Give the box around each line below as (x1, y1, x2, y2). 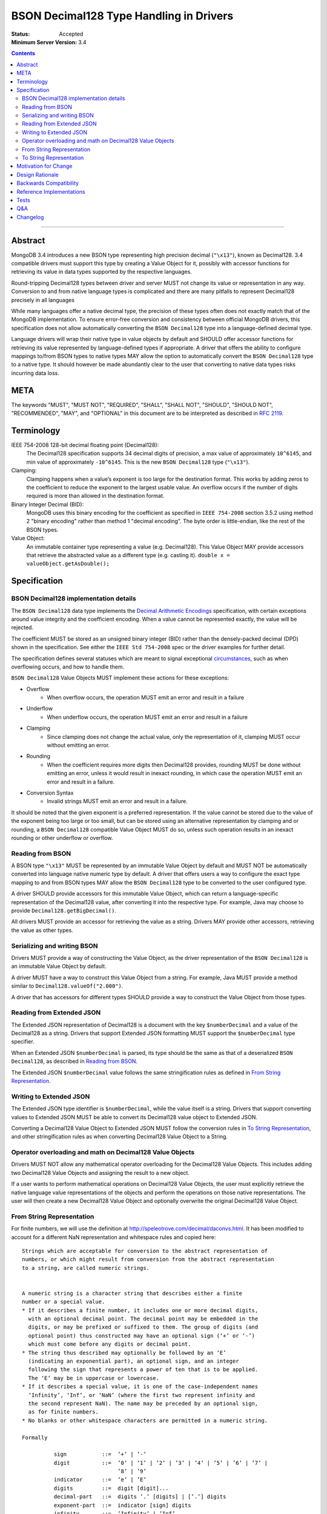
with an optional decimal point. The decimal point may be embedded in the (28, 1315, 259, 1323)
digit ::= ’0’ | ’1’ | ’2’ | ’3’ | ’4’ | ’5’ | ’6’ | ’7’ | (53, 1459, 268, 1466)
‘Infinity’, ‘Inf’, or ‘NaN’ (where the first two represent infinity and (28, 1392, 256, 1398)
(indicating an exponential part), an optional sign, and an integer (28, 1358, 239, 1365)
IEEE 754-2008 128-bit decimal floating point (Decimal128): (11, 441, 159, 448)
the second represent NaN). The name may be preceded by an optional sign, (28, 1400, 259, 1407)
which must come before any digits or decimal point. (28, 1341, 191, 1347)
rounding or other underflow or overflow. (11, 834, 113, 841)
